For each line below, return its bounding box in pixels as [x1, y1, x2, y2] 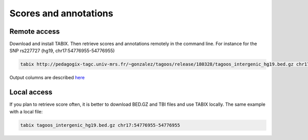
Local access [9, 88, 53, 97]
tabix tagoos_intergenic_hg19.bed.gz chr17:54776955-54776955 [20, 122, 180, 128]
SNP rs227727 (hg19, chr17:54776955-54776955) [9, 48, 115, 54]
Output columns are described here [9, 75, 85, 81]
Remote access [9, 27, 60, 36]
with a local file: [9, 108, 43, 114]
